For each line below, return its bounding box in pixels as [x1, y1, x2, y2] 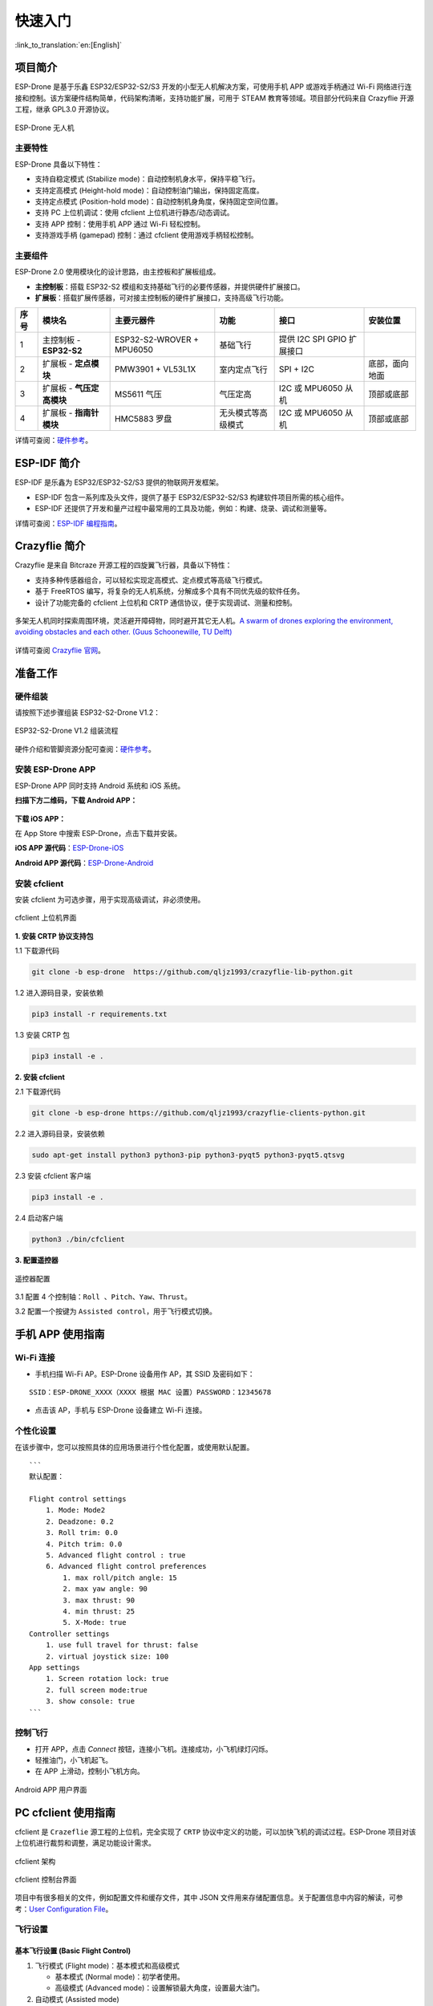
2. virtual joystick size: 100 [45, 1651, 169, 1661]
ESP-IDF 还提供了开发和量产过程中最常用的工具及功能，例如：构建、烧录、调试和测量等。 [34, 504, 332, 514]
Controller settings [29, 1629, 110, 1639]
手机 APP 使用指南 [14, 1328, 105, 1342]
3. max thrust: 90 [63, 1595, 136, 1605]
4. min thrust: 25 [63, 1606, 136, 1616]
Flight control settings [29, 1495, 127, 1504]
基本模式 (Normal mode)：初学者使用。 [55, 1972, 184, 1982]
